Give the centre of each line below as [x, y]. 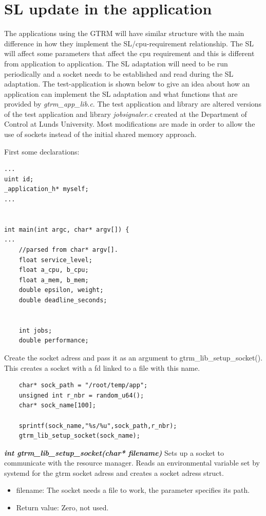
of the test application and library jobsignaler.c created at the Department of [126, 114]
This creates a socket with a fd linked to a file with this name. [102, 367]
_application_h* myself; [46, 189]
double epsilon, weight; [61, 290]
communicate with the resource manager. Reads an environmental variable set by [132, 463]
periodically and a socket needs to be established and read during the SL [119, 73]
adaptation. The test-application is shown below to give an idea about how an [127, 84]
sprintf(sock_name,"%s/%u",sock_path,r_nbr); [98, 426]
